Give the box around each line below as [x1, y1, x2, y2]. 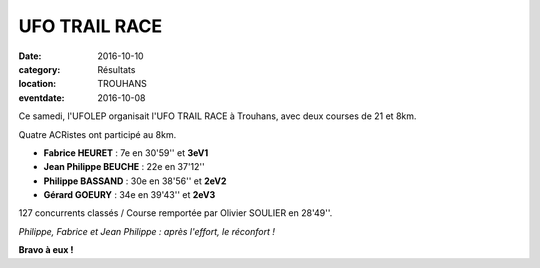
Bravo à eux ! [18, 244, 74, 256]
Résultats [97, 63, 136, 75]
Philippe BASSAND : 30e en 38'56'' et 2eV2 [43, 175, 227, 187]
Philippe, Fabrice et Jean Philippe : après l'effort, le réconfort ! [18, 225, 275, 237]
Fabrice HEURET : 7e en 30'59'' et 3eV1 [43, 146, 209, 159]
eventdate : [18, 91, 65, 104]
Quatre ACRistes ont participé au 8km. [18, 128, 177, 140]
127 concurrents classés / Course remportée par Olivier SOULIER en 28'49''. [18, 207, 333, 219]
